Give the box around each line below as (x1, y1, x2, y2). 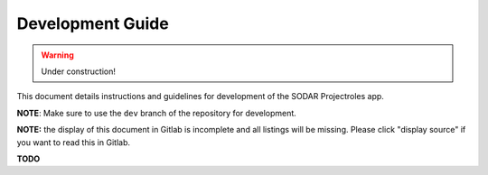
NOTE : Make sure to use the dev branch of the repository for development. (16, 107, 297, 118)
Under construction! (41, 66, 117, 77)
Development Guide (16, 14, 169, 33)
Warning (41, 50, 74, 60)
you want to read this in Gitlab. (16, 136, 131, 148)
